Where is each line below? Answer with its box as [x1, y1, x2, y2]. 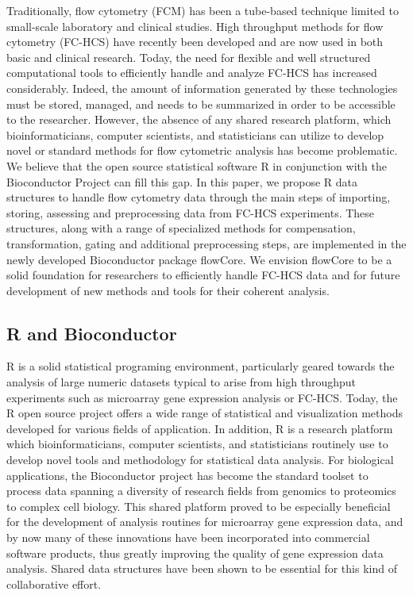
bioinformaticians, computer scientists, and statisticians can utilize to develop [6, 126, 384, 143]
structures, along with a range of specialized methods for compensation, [6, 220, 356, 236]
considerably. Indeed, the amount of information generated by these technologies [6, 79, 398, 96]
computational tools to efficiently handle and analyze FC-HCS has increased [6, 64, 377, 81]
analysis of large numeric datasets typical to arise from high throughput [6, 374, 357, 390]
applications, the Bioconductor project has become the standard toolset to [6, 466, 369, 483]
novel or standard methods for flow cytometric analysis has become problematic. [6, 142, 398, 159]
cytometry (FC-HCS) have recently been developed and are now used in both [6, 33, 384, 50]
